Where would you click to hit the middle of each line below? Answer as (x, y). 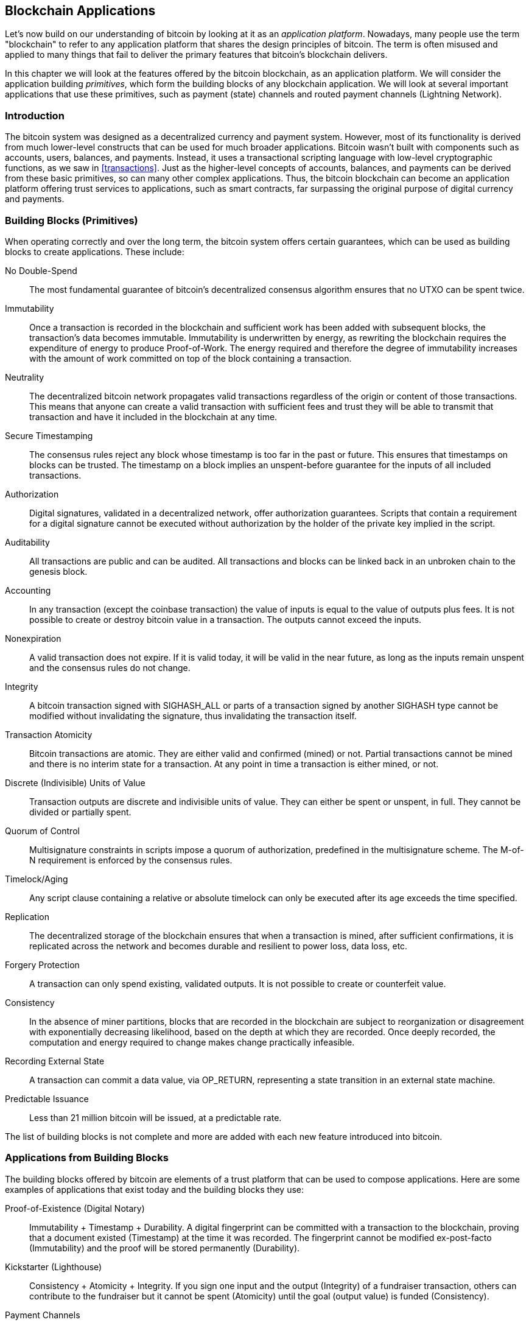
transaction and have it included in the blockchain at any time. (153, 416)
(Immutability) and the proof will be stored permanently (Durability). (165, 1248)
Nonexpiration (33, 638)
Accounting (28, 590)
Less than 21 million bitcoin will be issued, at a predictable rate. (156, 1117)
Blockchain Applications (80, 11)
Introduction (35, 115)
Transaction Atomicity (49, 734)
